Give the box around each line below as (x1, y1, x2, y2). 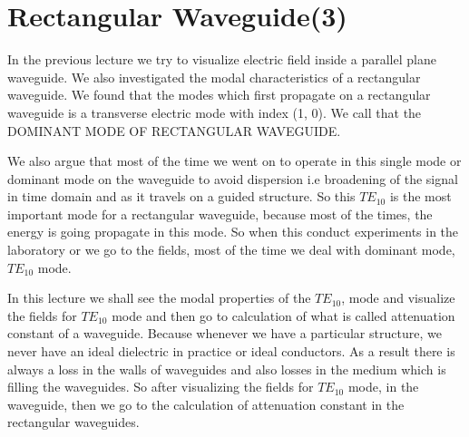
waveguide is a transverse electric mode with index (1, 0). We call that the (7, 102, 422, 121)
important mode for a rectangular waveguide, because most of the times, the (7, 204, 433, 223)
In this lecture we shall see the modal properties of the (7, 288, 311, 307)
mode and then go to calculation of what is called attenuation (112, 306, 455, 325)
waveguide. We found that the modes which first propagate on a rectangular (7, 85, 431, 104)
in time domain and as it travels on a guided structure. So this (7, 187, 356, 206)
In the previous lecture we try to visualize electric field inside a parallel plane (7, 50, 436, 69)
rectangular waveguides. (7, 413, 140, 432)
